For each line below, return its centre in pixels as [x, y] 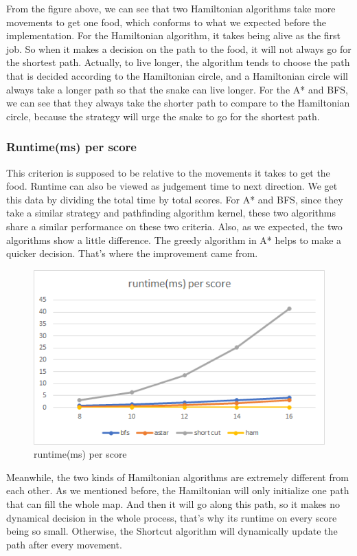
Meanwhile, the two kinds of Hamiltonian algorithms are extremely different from [177, 477]
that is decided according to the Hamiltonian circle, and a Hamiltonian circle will [177, 75]
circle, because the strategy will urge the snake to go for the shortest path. [163, 116]
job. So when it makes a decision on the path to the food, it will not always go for [179, 48]
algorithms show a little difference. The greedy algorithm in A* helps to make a [174, 240]
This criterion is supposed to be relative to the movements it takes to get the [168, 172]
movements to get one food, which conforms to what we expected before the [166, 22]
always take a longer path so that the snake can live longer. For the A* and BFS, [177, 89]
